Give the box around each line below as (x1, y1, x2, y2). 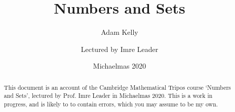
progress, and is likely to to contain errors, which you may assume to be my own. (4, 100, 218, 108)
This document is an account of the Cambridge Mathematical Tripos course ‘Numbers (4, 83, 231, 91)
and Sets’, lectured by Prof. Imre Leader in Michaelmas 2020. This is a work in (4, 91, 213, 100)
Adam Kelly (101, 27, 138, 37)
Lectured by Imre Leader (81, 43, 159, 54)
